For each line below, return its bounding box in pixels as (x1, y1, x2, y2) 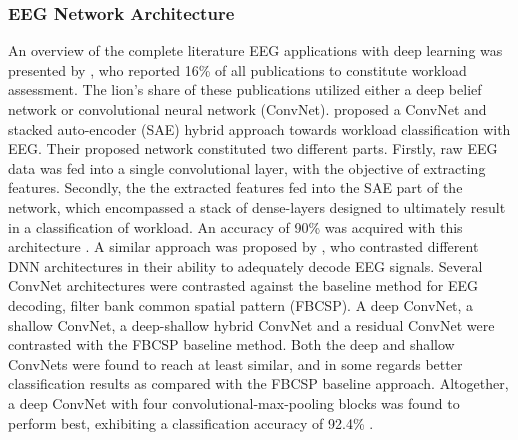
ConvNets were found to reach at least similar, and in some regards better (8, 353, 463, 374)
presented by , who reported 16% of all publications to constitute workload (8, 59, 467, 80)
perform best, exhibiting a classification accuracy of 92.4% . (8, 412, 374, 433)
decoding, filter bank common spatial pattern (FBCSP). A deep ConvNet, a (8, 294, 474, 315)
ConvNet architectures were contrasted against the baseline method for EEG (8, 275, 478, 296)
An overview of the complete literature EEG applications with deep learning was (8, 40, 503, 61)
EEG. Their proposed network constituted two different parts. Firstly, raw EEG (8, 138, 498, 159)
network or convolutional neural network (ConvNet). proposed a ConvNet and (8, 99, 487, 119)
